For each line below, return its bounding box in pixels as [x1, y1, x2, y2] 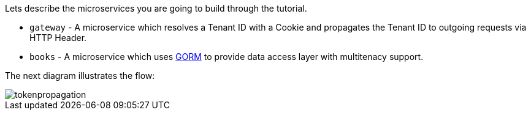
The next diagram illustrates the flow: [5, 70, 155, 81]
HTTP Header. [29, 32, 87, 43]
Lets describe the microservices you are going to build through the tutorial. [5, 3, 307, 13]
